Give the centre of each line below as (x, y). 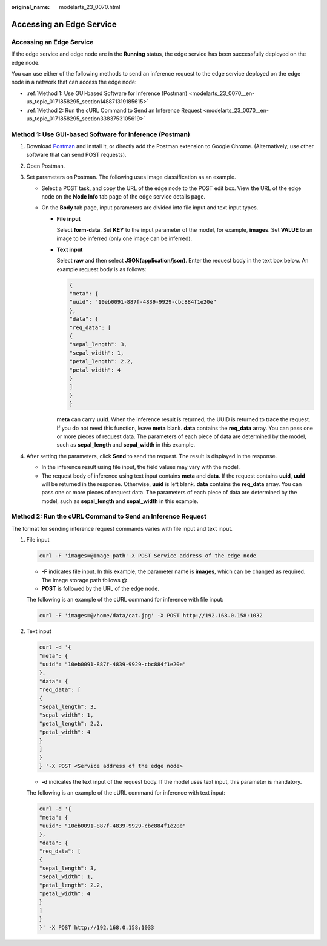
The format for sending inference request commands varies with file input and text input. (122, 528)
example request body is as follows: (101, 269)
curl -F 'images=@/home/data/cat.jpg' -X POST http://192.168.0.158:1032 (151, 616)
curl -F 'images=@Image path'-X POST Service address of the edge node (148, 556)
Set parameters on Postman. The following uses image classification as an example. (131, 177)
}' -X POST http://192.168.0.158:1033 (97, 927)
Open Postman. (46, 166)
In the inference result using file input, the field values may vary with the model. (141, 467)
